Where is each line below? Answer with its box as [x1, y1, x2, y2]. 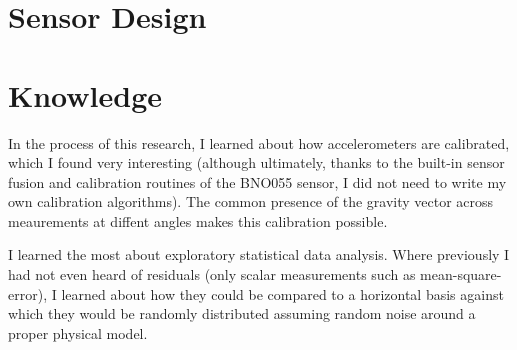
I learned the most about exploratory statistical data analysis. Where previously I [8, 244, 510, 265]
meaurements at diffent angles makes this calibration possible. [8, 210, 388, 231]
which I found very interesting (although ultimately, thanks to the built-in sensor [8, 152, 505, 173]
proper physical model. [8, 322, 148, 343]
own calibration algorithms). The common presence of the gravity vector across [8, 191, 494, 212]
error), [8, 283, 48, 304]
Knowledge [8, 74, 163, 115]
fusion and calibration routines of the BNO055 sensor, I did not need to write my [8, 171, 507, 192]
